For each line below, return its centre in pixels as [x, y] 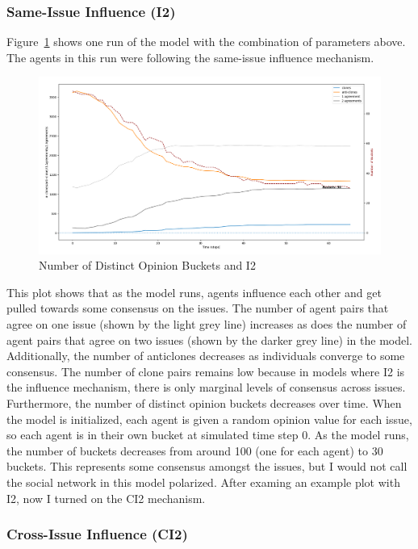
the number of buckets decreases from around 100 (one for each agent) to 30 [195, 450]
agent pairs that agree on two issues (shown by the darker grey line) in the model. [209, 339]
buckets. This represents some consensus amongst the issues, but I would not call [207, 466]
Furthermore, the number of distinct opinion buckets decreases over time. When [204, 403]
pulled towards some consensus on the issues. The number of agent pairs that [198, 308]
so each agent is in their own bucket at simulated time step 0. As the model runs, [208, 435]
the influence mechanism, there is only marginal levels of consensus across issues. [206, 387]
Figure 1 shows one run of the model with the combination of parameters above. [206, 42]
